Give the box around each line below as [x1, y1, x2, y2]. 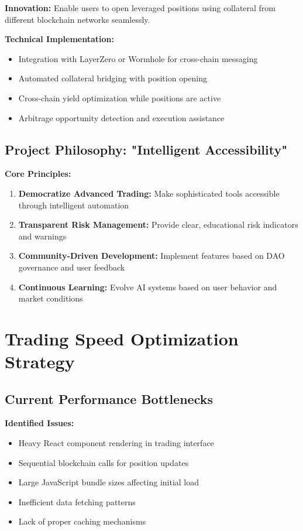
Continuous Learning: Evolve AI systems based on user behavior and [18, 280, 277, 293]
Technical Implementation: [5, 33, 114, 45]
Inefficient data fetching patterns [18, 495, 136, 508]
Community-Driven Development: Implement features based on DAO [18, 249, 285, 262]
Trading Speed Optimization [5, 326, 239, 350]
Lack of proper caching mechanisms [18, 515, 146, 527]
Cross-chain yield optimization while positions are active [18, 91, 221, 104]
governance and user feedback [18, 261, 125, 273]
